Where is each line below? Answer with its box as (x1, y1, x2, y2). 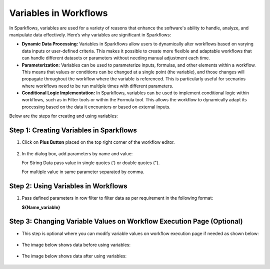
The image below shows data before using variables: (21, 242, 131, 248)
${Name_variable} (21, 204, 60, 210)
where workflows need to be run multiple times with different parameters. (21, 83, 173, 89)
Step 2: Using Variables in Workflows (9, 182, 127, 191)
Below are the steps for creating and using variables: (9, 113, 118, 119)
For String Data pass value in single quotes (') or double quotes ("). (21, 160, 160, 166)
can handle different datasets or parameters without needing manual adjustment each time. (21, 55, 210, 61)
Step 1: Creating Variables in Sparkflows (9, 126, 137, 135)
